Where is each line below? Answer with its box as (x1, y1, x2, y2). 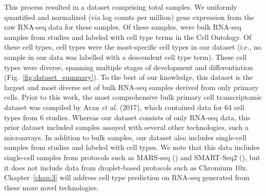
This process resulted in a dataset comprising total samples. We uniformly (4, 2, 237, 12)
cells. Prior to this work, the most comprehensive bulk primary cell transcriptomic (4, 92, 262, 102)
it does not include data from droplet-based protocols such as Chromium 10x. (4, 162, 248, 172)
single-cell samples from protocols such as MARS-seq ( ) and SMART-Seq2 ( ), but (4, 151, 260, 162)
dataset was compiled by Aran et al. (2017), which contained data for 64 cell (4, 101, 244, 112)
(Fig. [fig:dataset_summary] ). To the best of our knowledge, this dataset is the (4, 72, 253, 82)
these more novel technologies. (4, 182, 99, 192)
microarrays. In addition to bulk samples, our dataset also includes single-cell (4, 132, 247, 142)
